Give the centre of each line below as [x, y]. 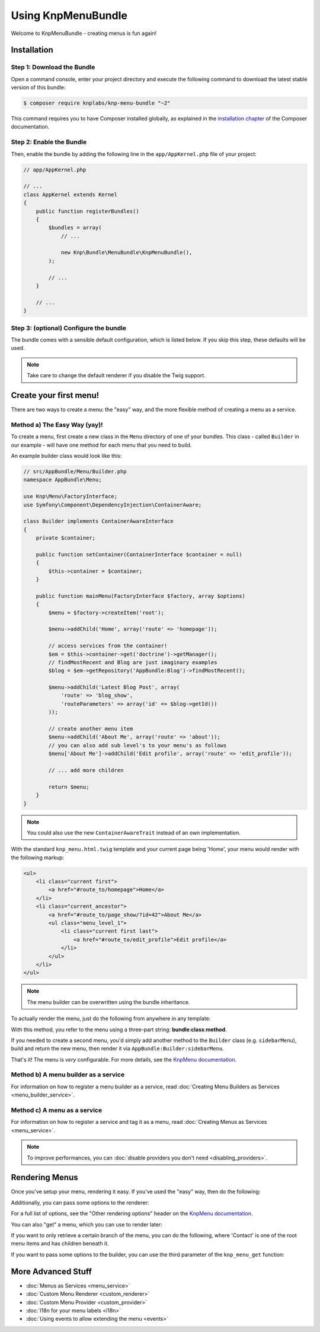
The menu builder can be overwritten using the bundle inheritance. [108, 1002]
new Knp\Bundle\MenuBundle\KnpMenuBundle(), [127, 253]
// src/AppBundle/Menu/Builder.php [75, 471]
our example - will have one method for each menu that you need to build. [101, 445]
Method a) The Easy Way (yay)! [57, 425]
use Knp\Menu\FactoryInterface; [71, 496]
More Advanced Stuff [51, 1271]
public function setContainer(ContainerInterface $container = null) [139, 554]
